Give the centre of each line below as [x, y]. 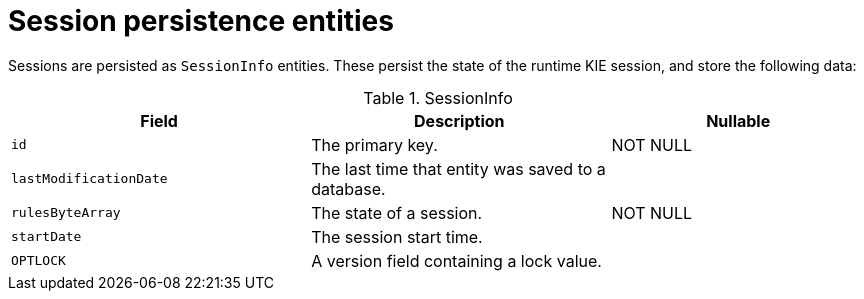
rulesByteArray [66, 213]
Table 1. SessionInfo [438, 97]
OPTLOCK [38, 261]
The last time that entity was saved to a [458, 168]
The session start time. [397, 236]
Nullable [738, 120]
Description [459, 120]
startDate [46, 237]
